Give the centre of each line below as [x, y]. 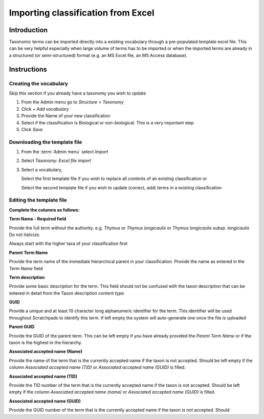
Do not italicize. [25, 235]
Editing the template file [38, 200]
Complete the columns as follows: [44, 210]
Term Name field [26, 268]
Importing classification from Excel [82, 13]
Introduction [28, 30]
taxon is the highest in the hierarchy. [46, 343]
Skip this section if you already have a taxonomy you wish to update [77, 93]
